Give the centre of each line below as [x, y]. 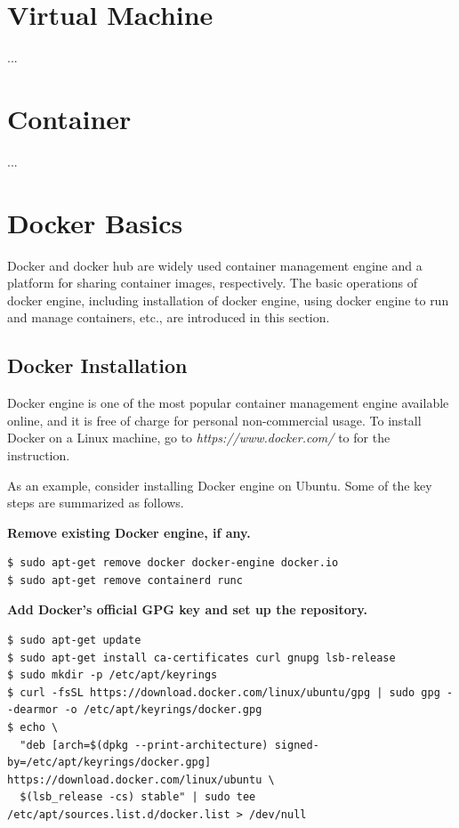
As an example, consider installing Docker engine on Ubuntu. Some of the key [220, 485]
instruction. [39, 455]
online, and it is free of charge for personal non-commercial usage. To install [214, 420]
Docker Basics [95, 222]
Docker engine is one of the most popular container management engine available [228, 403]
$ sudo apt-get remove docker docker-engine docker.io [173, 563]
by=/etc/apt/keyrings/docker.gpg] [109, 763]
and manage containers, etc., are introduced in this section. [169, 317]
